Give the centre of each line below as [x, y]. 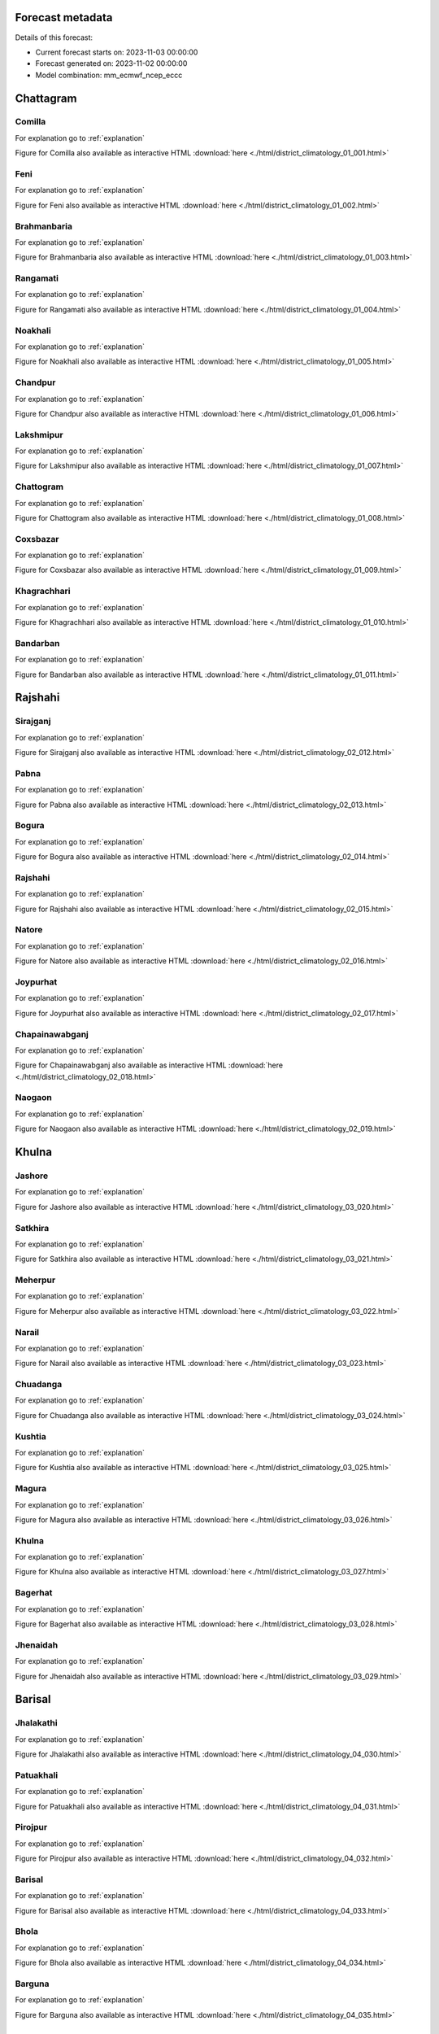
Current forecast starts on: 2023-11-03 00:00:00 [117, 52]
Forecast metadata [64, 17]
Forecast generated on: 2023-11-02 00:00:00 [111, 63]
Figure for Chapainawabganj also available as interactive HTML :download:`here [149, 1065]
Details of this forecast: [54, 37]
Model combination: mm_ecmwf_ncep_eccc [109, 75]
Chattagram [46, 98]
